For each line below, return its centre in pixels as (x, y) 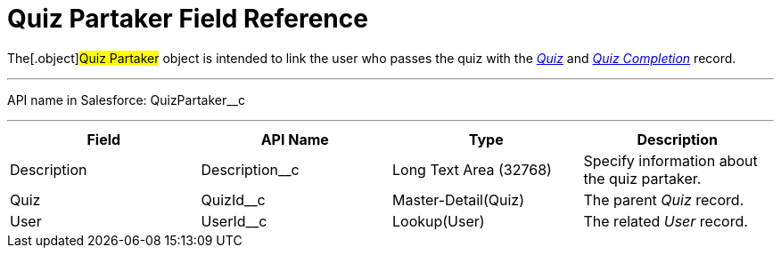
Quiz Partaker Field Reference (188, 19)
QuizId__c (233, 199)
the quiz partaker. (642, 178)
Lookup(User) (439, 221)
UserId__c (234, 221)
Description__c (250, 169)
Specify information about (670, 160)
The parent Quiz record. (664, 199)
